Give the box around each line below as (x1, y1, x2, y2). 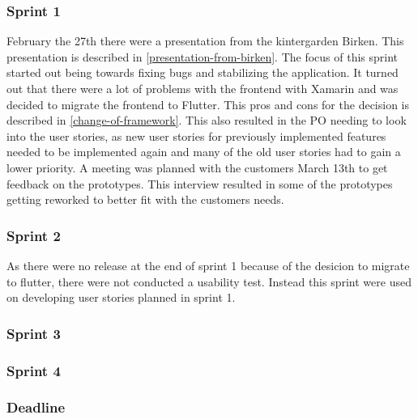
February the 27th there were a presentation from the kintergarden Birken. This (6, 32, 404, 49)
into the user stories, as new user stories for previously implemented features (6, 127, 386, 144)
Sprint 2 (6, 225, 61, 245)
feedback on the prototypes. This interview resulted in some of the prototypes (6, 175, 393, 192)
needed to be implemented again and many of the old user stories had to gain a (6, 143, 401, 160)
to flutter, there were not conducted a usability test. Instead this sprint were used (6, 273, 412, 290)
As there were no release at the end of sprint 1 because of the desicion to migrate (6, 256, 410, 273)
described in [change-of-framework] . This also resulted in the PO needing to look (6, 112, 407, 129)
